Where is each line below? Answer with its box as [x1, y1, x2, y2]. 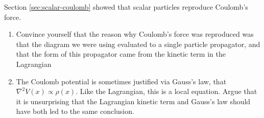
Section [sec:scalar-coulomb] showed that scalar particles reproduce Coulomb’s [4, 2, 248, 12]
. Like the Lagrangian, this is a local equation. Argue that [76, 86, 257, 97]
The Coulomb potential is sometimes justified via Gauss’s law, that [16, 76, 227, 86]
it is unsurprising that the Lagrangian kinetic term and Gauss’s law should [16, 96, 251, 106]
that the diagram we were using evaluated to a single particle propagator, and [16, 38, 260, 49]
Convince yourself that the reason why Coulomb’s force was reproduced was [16, 29, 254, 39]
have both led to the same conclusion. [16, 106, 134, 116]
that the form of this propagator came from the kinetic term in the [16, 49, 226, 59]
